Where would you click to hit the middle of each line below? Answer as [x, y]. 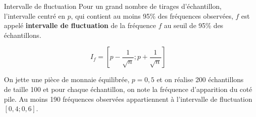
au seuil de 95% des [194, 25]
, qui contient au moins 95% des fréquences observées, [152, 15]
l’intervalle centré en [35, 15]
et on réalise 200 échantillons [200, 79]
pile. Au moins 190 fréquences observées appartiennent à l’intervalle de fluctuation [128, 99]
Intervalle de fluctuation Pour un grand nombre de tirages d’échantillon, [113, 6]
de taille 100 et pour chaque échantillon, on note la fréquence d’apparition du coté [128, 89]
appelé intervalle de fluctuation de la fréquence [80, 25]
